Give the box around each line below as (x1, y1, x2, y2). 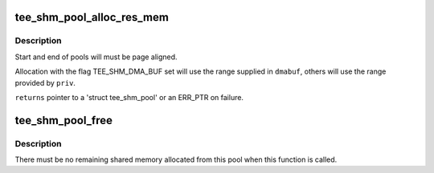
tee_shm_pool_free (14, 113, 113, 127)
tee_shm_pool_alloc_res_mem (14, 10, 169, 24)
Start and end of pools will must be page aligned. (14, 52, 178, 62)
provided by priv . (14, 78, 76, 87)
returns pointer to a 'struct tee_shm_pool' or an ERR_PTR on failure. (14, 92, 244, 102)
